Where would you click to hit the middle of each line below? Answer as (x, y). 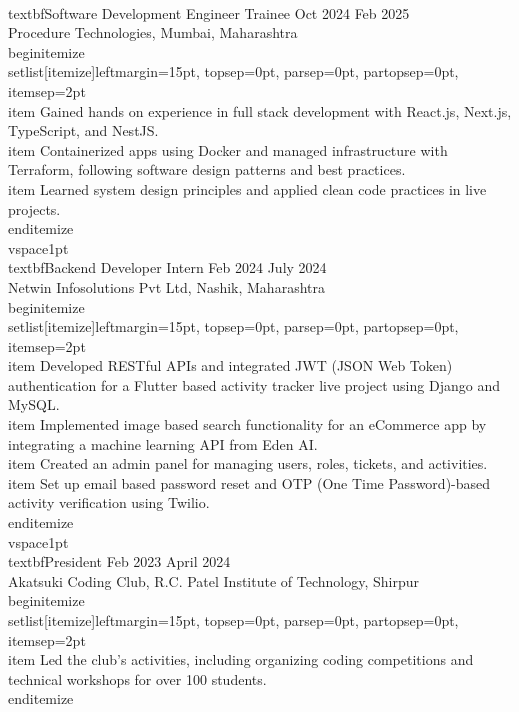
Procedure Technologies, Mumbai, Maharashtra (153, 32)
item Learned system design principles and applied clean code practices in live (247, 188)
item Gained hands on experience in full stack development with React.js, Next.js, (260, 110)
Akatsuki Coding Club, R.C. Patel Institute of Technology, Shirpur (213, 580)
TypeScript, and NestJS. (83, 130)
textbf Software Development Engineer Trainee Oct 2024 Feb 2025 (209, 12)
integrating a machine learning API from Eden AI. (163, 443)
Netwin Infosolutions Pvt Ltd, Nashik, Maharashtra (166, 286)
